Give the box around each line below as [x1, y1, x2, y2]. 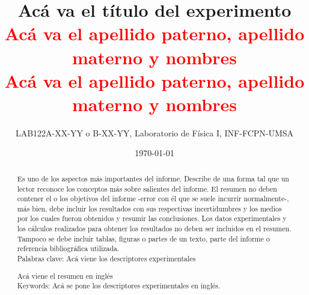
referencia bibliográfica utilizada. [17, 243, 120, 254]
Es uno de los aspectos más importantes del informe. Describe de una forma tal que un [17, 173, 289, 183]
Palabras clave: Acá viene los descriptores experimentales [17, 254, 196, 264]
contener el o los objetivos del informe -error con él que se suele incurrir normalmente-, [17, 193, 289, 204]
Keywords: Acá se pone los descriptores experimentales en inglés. [17, 281, 221, 291]
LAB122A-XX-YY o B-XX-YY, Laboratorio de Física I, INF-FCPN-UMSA [15, 126, 294, 139]
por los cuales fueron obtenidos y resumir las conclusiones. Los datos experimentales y [17, 213, 287, 224]
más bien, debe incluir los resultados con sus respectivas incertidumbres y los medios [17, 203, 282, 213]
